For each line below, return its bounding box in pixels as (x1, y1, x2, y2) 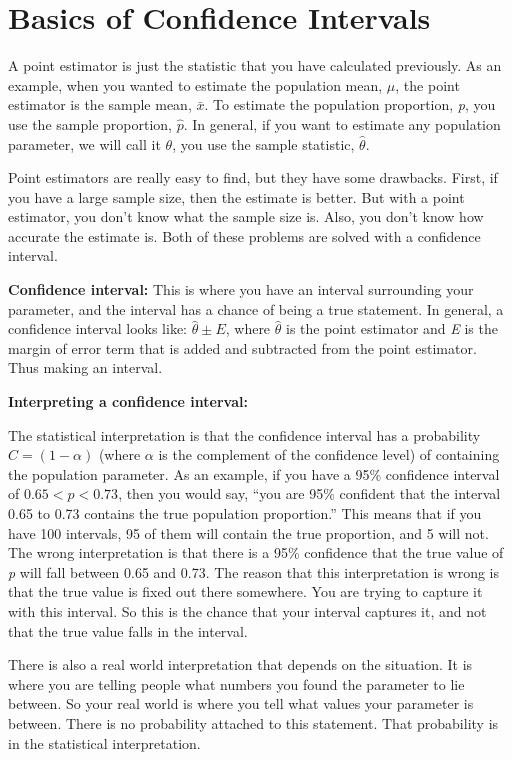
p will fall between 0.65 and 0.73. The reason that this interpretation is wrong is (8, 561, 500, 582)
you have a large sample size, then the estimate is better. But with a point (8, 186, 465, 207)
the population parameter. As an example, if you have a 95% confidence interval (8, 463, 500, 484)
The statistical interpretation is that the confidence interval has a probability (8, 424, 481, 445)
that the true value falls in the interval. (8, 620, 248, 641)
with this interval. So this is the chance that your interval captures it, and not (8, 600, 487, 621)
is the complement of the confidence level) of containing (158, 444, 500, 465)
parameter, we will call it (8, 133, 161, 154)
